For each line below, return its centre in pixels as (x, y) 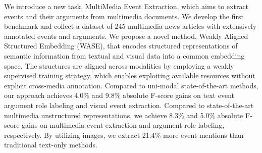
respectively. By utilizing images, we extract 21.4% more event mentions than (124, 135)
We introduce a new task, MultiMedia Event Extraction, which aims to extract (126, 6)
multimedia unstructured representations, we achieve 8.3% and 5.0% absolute (124, 115)
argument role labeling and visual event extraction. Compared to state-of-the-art (129, 105)
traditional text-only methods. (51, 145)
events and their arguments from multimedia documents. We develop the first (124, 16)
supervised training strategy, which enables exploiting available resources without (130, 75)
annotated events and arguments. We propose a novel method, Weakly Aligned (126, 36)
